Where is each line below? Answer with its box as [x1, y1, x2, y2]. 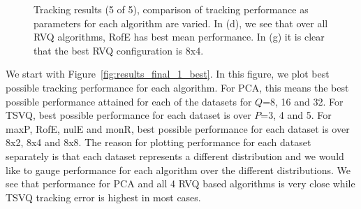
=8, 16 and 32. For [263, 94, 344, 108]
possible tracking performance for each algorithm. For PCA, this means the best [6, 80, 349, 94]
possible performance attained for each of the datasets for [6, 94, 252, 108]
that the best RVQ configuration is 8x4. [34, 43, 204, 57]
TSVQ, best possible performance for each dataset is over [6, 108, 251, 122]
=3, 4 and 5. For [260, 108, 332, 122]
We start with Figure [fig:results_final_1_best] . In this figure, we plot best [6, 66, 330, 81]
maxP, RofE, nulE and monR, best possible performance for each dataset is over [6, 121, 350, 136]
